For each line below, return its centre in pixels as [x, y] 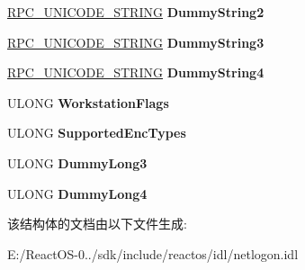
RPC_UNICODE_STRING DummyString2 [136, 12]
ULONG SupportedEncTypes [97, 133]
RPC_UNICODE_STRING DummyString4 [136, 72]
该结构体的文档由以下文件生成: [97, 224]
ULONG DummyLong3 [77, 162]
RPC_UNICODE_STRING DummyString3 [136, 42]
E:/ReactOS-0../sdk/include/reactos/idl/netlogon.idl [153, 253]
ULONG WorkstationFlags [88, 102]
